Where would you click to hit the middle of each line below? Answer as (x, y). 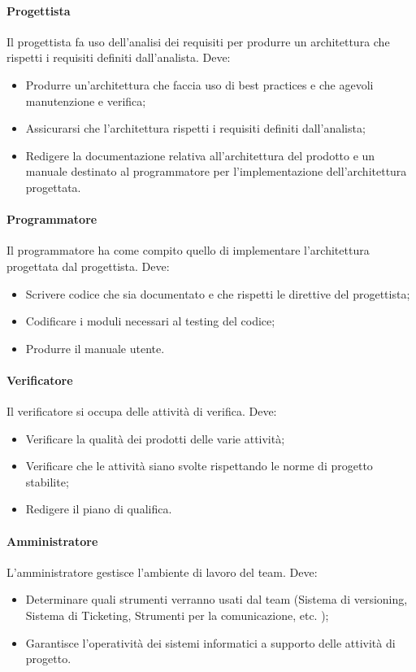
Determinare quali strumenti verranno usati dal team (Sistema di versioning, (217, 599)
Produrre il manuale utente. (95, 348)
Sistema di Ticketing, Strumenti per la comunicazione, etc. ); (177, 615)
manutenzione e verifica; (86, 100)
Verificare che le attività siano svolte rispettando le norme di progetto (199, 466)
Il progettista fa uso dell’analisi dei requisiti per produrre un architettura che (198, 41)
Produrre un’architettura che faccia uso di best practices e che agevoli (199, 84)
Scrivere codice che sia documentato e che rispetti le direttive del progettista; (218, 293)
